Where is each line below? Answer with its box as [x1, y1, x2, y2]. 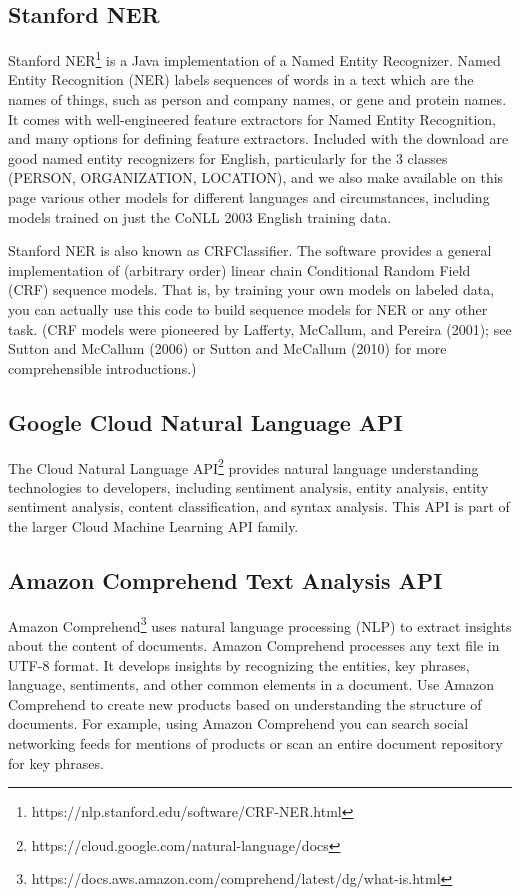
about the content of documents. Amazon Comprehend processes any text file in [8, 635, 500, 656]
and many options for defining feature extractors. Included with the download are [8, 128, 509, 149]
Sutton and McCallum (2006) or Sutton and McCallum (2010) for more [8, 338, 447, 359]
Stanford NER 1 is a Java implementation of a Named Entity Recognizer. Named [8, 47, 501, 70]
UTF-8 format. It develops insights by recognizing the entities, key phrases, [8, 654, 470, 675]
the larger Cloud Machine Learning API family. [8, 516, 299, 536]
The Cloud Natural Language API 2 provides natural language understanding [8, 454, 479, 478]
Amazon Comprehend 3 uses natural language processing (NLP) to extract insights [8, 612, 512, 636]
